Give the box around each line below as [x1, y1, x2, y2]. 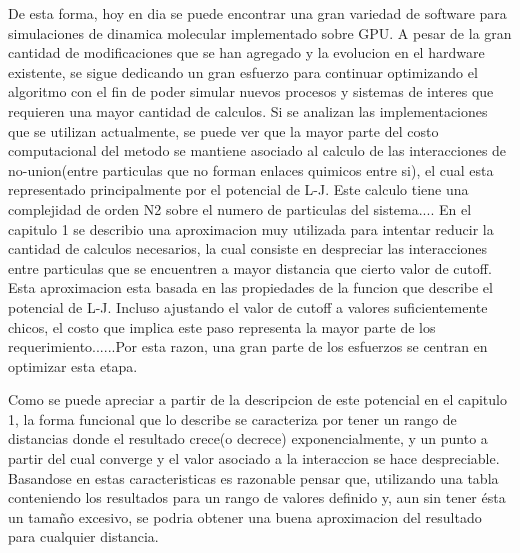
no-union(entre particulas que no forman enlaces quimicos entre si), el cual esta [8, 159, 494, 180]
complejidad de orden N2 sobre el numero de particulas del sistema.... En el [8, 198, 472, 219]
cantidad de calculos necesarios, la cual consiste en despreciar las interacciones [8, 238, 488, 259]
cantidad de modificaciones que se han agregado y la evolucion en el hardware [8, 42, 485, 63]
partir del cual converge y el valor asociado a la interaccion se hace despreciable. [8, 448, 500, 469]
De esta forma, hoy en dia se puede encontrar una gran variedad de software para [8, 3, 507, 23]
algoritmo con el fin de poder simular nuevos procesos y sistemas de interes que [8, 81, 494, 102]
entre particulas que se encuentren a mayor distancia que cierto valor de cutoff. [8, 257, 492, 278]
